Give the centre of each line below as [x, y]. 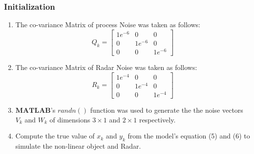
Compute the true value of [55, 136]
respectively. [157, 119]
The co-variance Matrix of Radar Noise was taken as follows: [106, 67]
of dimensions [70, 119]
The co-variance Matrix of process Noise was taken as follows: [108, 25]
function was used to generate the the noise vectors [167, 110]
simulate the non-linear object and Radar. [78, 146]
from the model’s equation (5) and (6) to [189, 136]
